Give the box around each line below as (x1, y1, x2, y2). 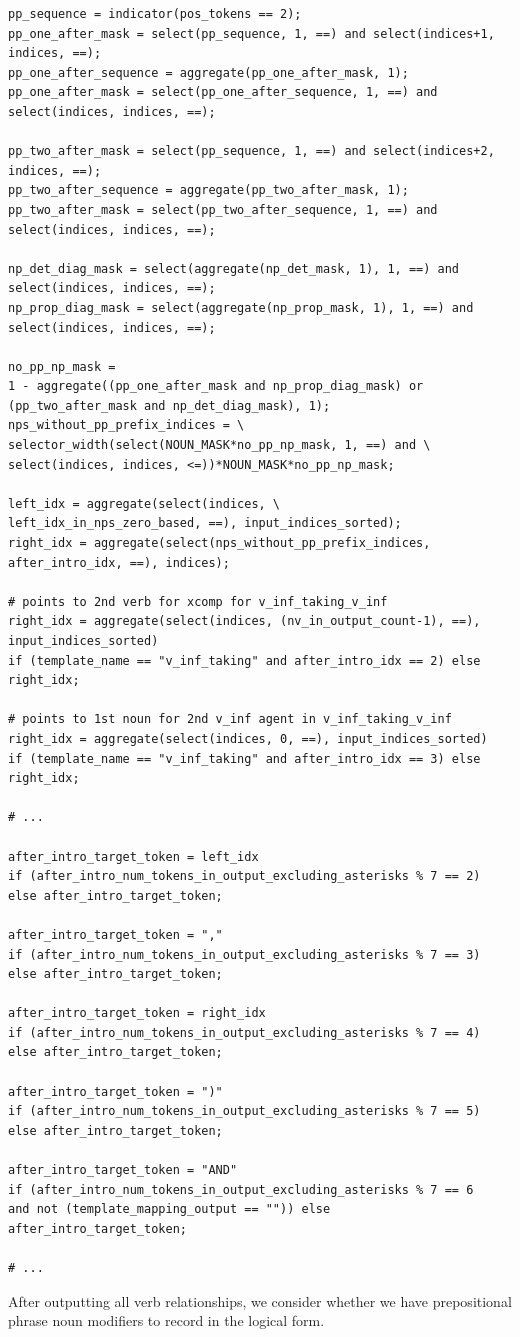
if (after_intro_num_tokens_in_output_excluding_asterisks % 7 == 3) (8, 947, 481, 962)
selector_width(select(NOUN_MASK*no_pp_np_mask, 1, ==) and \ (8, 438, 431, 453)
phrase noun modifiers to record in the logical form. (8, 1310, 325, 1331)
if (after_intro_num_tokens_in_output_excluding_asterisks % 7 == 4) (8, 1025, 481, 1040)
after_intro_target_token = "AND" (8, 1163, 238, 1178)
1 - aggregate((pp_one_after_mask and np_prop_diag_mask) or (8, 379, 424, 394)
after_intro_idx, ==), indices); (8, 555, 230, 570)
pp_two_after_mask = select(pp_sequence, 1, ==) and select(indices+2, (8, 144, 495, 159)
